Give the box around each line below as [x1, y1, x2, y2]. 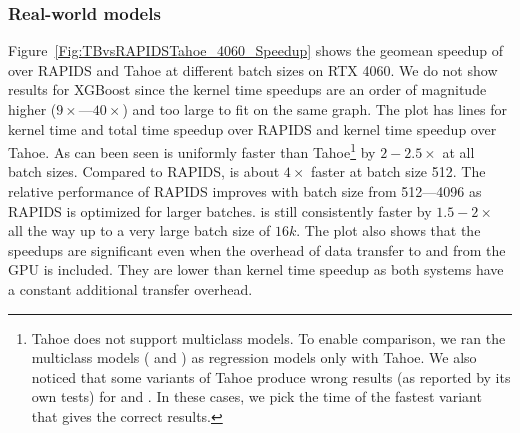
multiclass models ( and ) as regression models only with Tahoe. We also [31, 347, 477, 368]
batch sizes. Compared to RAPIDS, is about [8, 161, 280, 182]
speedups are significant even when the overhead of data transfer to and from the [8, 239, 506, 260]
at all [442, 141, 475, 162]
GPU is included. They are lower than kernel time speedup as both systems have [8, 259, 504, 280]
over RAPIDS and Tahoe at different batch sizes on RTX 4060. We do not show [8, 59, 498, 80]
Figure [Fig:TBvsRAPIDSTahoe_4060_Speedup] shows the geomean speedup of [8, 40, 504, 61]
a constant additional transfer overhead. [8, 279, 253, 299]
